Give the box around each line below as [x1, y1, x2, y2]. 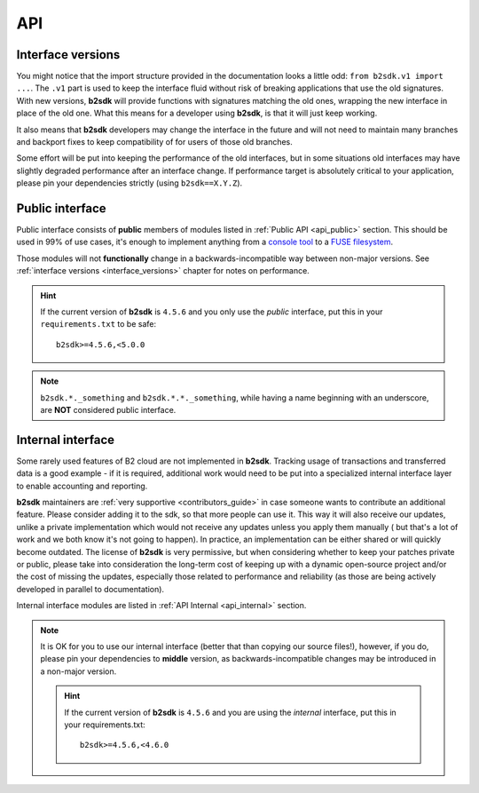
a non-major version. [40, 666, 117, 677]
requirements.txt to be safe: [40, 319, 157, 329]
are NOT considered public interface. [40, 405, 177, 415]
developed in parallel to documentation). [16, 583, 164, 594]
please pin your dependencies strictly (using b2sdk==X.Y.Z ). [16, 178, 243, 188]
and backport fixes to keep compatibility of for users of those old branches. [16, 137, 293, 147]
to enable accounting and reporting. [16, 480, 148, 491]
